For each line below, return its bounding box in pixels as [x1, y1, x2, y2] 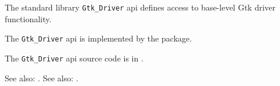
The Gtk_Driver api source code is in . [5, 51, 143, 64]
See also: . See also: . [5, 71, 79, 84]
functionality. [5, 12, 52, 25]
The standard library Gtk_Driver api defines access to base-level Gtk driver [5, 1, 276, 13]
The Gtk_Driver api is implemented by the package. [5, 32, 192, 44]
